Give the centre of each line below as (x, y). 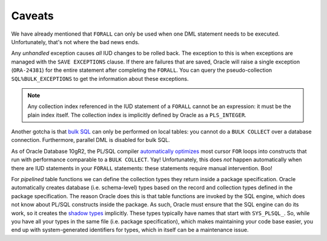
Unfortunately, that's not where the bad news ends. (75, 42)
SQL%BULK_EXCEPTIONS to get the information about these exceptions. (100, 79)
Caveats (32, 16)
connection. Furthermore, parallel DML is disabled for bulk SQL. (91, 140)
